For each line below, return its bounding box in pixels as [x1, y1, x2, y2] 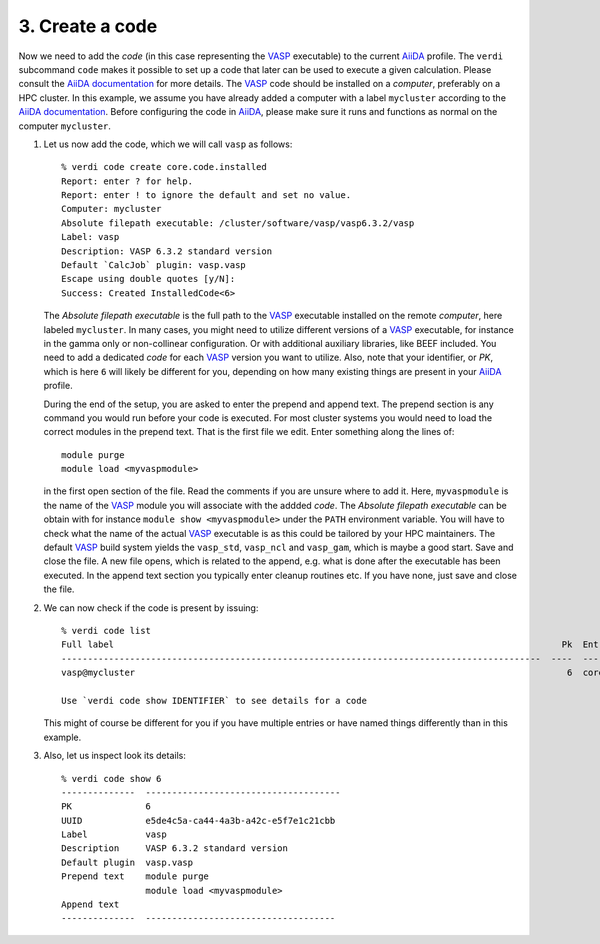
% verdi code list [61, 625, 152, 636]
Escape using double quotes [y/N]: [61, 273, 236, 285]
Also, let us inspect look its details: [43, 750, 187, 762]
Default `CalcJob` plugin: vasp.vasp [61, 260, 247, 271]
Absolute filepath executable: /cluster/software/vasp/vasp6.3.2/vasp [61, 217, 415, 229]
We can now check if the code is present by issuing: [43, 601, 259, 614]
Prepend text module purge [61, 871, 210, 882]
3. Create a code [18, 15, 158, 37]
